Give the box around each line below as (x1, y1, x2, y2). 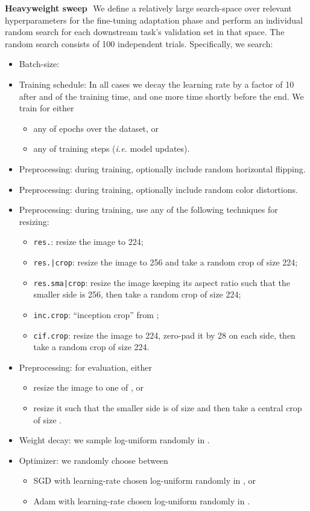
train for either (19, 102, 74, 114)
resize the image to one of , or (33, 381, 144, 394)
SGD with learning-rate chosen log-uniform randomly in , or (33, 474, 256, 487)
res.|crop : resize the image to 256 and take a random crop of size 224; (33, 255, 298, 268)
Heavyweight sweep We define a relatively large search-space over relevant (5, 2, 292, 14)
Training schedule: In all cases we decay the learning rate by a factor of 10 (19, 77, 294, 90)
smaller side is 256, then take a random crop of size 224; (33, 288, 241, 301)
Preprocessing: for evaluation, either (19, 360, 153, 373)
